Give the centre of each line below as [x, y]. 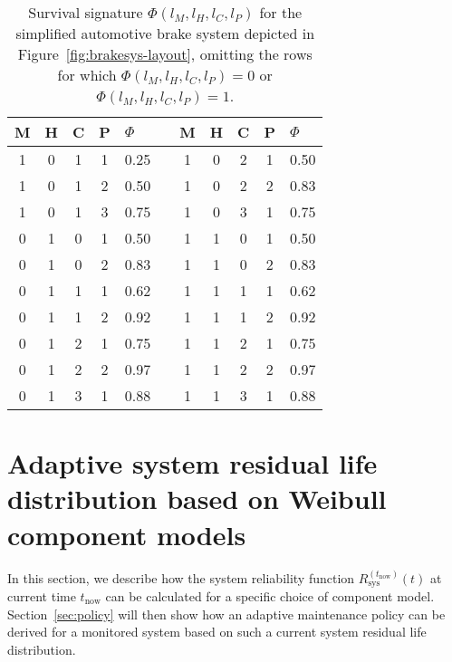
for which [87, 75]
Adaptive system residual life [192, 463]
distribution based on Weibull [197, 499]
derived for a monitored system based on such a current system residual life [217, 632]
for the [281, 12]
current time [42, 595]
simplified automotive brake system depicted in [165, 33]
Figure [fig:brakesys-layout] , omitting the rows [165, 54]
